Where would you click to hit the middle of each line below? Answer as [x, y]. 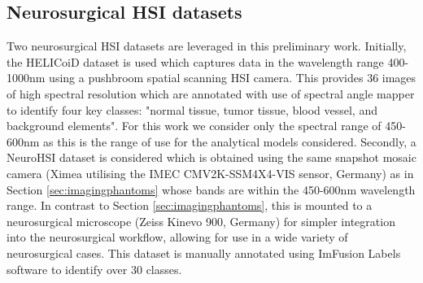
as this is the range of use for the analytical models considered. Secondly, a [230, 141]
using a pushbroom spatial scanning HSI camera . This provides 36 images [233, 78]
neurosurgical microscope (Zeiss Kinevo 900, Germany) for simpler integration [201, 221]
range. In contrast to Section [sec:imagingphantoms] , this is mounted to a [190, 205]
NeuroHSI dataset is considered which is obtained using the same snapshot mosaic [211, 157]
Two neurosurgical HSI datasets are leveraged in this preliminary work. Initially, [207, 46]
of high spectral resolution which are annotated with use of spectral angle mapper [211, 93]
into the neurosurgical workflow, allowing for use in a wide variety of [177, 237]
